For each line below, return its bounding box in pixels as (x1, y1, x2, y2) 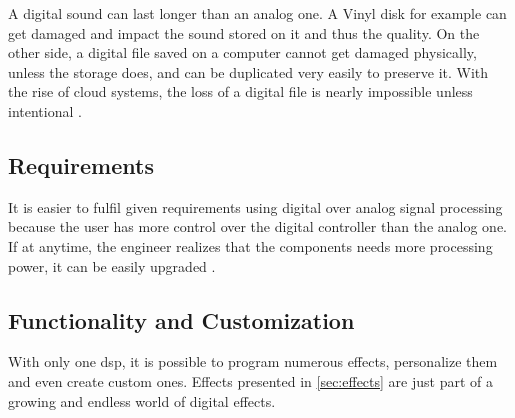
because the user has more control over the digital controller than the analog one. (8, 216, 507, 237)
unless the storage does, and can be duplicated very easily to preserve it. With (8, 61, 489, 82)
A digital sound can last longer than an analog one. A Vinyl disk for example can (8, 3, 507, 23)
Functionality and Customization (8, 304, 355, 335)
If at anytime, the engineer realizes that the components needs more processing (8, 235, 493, 256)
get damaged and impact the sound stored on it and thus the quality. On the (8, 22, 480, 43)
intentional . (8, 100, 82, 121)
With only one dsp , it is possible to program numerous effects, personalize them (8, 351, 498, 372)
